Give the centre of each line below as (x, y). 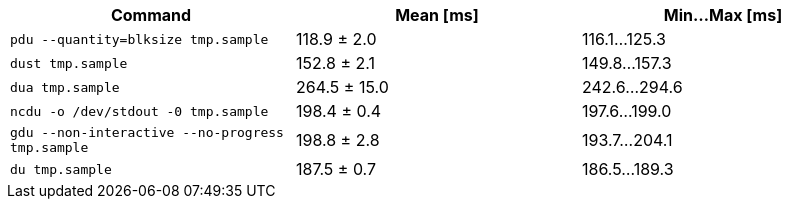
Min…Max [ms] (723, 15)
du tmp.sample (61, 169)
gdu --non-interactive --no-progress (147, 132)
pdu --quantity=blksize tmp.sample (139, 39)
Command (151, 15)
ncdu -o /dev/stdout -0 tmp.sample (139, 111)
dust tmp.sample (69, 63)
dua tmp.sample (65, 87)
